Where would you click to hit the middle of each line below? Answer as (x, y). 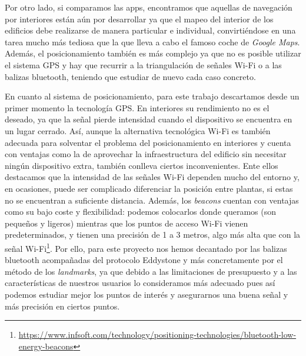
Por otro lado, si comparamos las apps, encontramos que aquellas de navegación (149, 7)
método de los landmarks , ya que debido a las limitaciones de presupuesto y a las (151, 271)
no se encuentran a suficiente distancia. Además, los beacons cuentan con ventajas (152, 200)
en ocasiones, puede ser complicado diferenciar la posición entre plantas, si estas (149, 188)
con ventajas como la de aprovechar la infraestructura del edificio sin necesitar (146, 154)
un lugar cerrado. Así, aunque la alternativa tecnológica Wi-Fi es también (138, 130)
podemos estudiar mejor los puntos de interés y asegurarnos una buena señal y (147, 294)
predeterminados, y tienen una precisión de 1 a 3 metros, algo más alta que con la (153, 234)
